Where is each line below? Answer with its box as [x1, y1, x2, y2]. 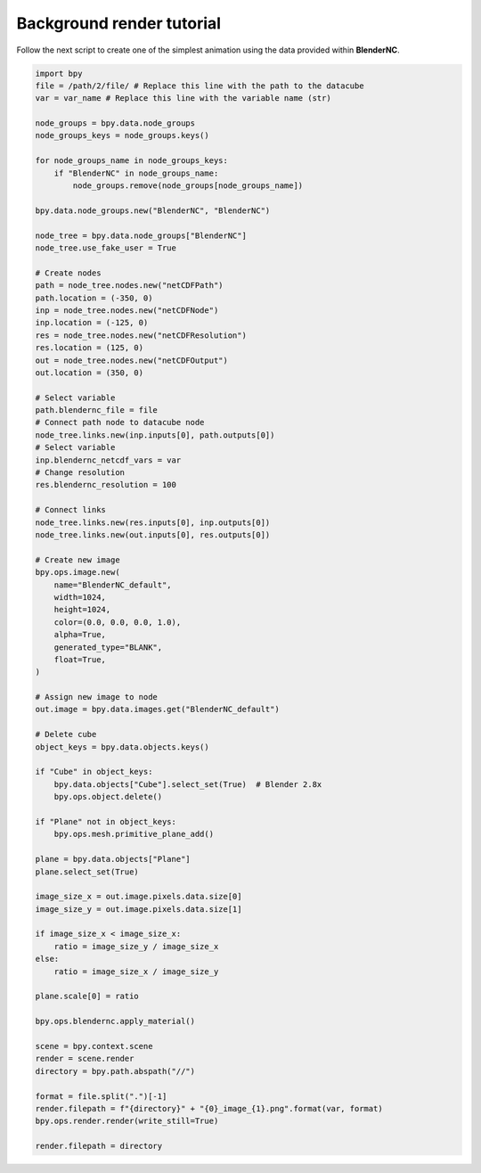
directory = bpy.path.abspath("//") [35, 1066, 196, 1076]
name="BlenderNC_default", [53, 579, 173, 590]
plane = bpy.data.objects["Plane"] [35, 854, 191, 865]
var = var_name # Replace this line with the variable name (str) [35, 94, 331, 103]
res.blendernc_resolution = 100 [35, 480, 177, 490]
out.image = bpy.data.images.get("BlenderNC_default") [35, 704, 280, 715]
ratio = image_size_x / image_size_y [53, 966, 219, 976]
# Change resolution [35, 468, 125, 478]
